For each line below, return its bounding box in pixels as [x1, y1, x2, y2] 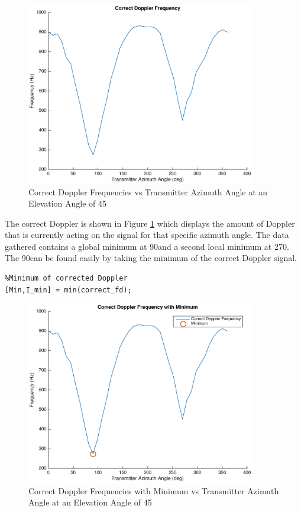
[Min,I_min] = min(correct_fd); [5, 285, 132, 294]
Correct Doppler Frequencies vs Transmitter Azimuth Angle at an [28, 185, 268, 198]
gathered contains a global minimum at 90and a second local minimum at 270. [5, 240, 289, 252]
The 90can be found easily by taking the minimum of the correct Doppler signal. [5, 252, 297, 264]
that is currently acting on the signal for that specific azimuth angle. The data [5, 228, 289, 241]
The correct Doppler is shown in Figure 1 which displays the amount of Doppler [5, 217, 295, 229]
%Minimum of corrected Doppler [5, 274, 128, 283]
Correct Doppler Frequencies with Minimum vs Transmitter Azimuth [28, 484, 279, 497]
